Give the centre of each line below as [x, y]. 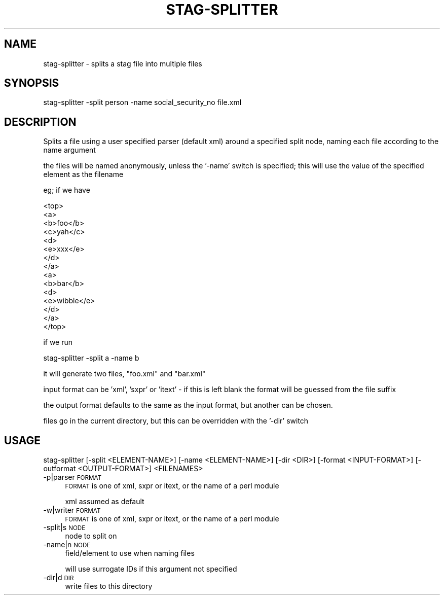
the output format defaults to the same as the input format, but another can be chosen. [188, 405]
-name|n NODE [67, 545]
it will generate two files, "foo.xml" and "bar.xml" [124, 374]
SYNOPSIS [32, 83]
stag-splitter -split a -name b [91, 358]
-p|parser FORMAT [72, 477]
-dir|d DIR [59, 578]
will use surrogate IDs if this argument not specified [151, 569]
